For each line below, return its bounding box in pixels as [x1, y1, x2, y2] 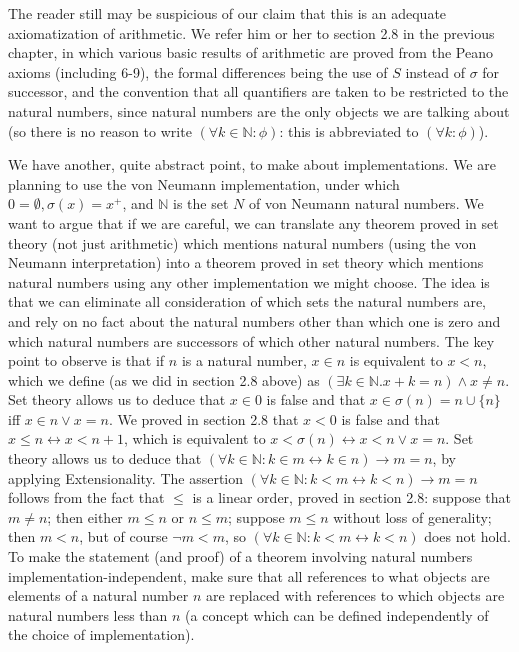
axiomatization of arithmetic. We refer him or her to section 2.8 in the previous [8, 22, 495, 43]
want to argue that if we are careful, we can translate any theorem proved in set [8, 212, 499, 233]
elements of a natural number [8, 585, 189, 606]
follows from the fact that [8, 487, 165, 508]
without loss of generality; [333, 506, 492, 527]
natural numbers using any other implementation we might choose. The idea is [8, 271, 490, 292]
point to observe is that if [8, 350, 165, 371]
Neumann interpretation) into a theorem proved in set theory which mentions [8, 252, 484, 273]
